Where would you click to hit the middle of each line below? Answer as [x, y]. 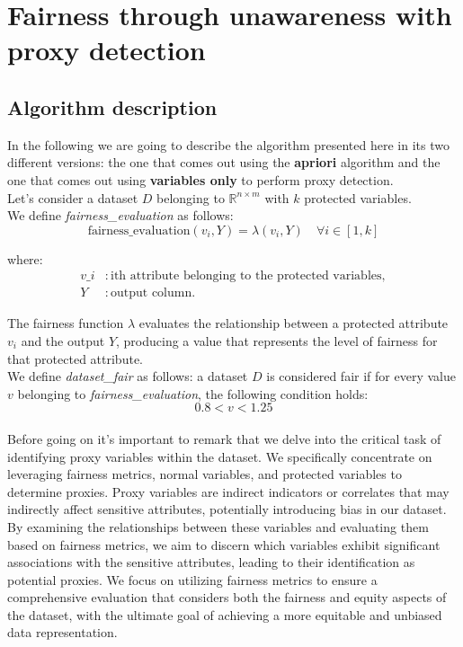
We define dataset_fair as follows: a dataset [128, 376]
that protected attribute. [75, 358]
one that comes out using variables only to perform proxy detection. [200, 179]
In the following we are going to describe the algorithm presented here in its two [228, 144]
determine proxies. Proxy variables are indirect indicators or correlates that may [228, 491]
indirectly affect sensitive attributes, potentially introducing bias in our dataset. [227, 509]
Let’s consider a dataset [73, 197]
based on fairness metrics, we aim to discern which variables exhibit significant [224, 544]
